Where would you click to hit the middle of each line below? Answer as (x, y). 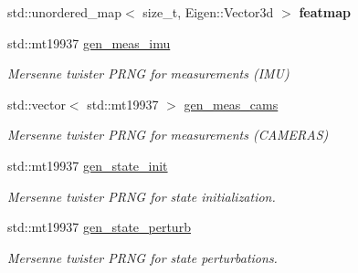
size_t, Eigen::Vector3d (208, 12)
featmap (325, 12)
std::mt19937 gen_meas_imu (89, 42)
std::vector (37, 104)
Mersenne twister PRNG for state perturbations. (142, 257)
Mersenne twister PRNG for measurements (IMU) (148, 73)
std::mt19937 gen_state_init (88, 165)
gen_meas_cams (231, 104)
